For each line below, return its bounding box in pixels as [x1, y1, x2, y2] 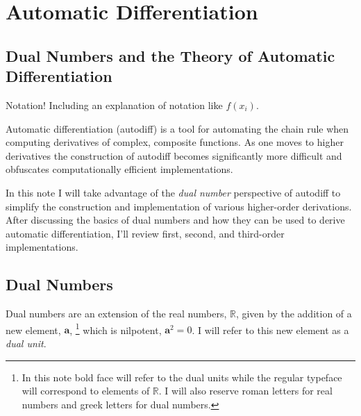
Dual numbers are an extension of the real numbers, [6, 306, 227, 321]
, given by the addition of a [235, 306, 352, 321]
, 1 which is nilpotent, [69, 320, 162, 337]
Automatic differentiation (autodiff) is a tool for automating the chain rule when [6, 121, 349, 135]
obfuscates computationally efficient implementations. [6, 162, 233, 176]
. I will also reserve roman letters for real [158, 383, 333, 398]
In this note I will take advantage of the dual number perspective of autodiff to [6, 185, 341, 199]
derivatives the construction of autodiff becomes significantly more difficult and [6, 148, 342, 163]
